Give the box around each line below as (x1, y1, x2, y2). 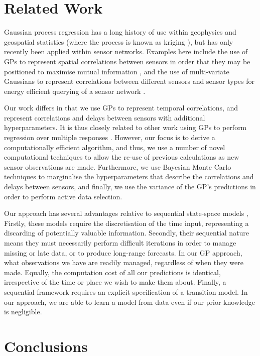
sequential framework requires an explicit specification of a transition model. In (4, 286, 248, 297)
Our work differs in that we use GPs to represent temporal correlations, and (4, 102, 238, 113)
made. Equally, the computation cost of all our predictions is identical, (4, 267, 221, 277)
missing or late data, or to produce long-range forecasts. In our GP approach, (4, 247, 242, 258)
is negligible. (4, 306, 42, 317)
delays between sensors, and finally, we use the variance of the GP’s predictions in (4, 181, 256, 192)
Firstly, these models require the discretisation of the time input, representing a (4, 217, 249, 228)
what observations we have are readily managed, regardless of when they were (4, 257, 243, 268)
